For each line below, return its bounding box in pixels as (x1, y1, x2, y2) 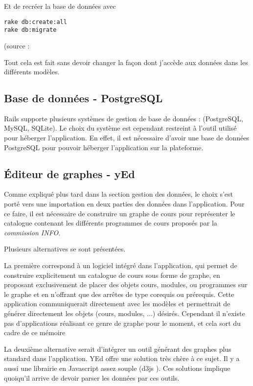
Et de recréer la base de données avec (4, 1, 116, 11)
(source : (4, 40, 30, 50)
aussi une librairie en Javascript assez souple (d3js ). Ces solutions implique (4, 363, 230, 373)
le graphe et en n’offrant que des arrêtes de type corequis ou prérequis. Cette (4, 289, 234, 299)
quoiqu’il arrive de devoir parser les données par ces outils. (4, 372, 180, 383)
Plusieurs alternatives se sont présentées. (4, 244, 126, 254)
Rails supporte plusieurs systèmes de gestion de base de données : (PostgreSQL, (4, 113, 243, 123)
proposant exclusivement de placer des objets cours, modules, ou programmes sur (4, 279, 248, 290)
